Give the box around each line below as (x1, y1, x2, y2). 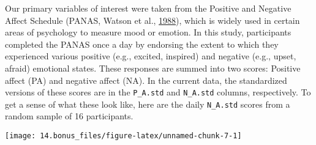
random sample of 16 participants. (5, 110, 134, 122)
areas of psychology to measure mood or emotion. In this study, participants (5, 26, 292, 39)
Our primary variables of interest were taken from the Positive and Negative (5, 2, 292, 14)
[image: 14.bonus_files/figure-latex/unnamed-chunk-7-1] (5, 132, 242, 141)
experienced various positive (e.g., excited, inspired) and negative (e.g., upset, (5, 50, 296, 62)
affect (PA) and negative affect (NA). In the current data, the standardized (5, 73, 287, 86)
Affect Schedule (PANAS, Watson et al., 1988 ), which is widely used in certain (5, 13, 300, 26)
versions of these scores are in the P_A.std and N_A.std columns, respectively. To (5, 86, 311, 99)
